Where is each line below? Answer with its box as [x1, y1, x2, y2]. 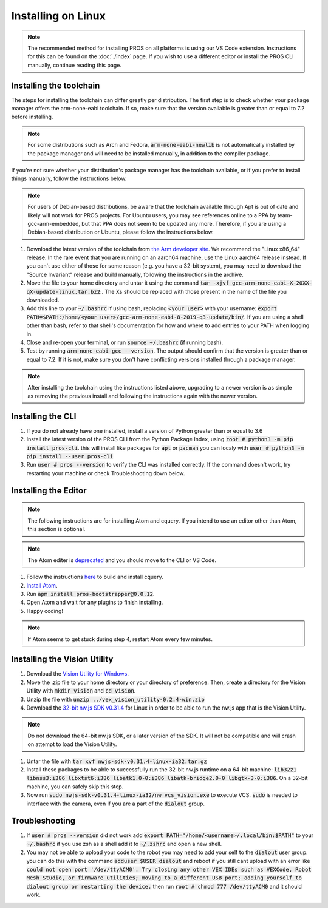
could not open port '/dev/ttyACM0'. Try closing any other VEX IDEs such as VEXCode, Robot [26, 866, 312, 873]
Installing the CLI [11, 411, 77, 421]
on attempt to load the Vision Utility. [27, 740, 117, 748]
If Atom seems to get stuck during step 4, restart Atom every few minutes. [27, 635, 213, 643]
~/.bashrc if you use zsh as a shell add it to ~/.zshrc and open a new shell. [26, 840, 222, 847]
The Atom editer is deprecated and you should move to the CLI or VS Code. [27, 556, 217, 564]
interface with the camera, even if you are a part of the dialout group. [26, 800, 205, 807]
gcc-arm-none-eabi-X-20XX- [231, 280, 313, 286]
